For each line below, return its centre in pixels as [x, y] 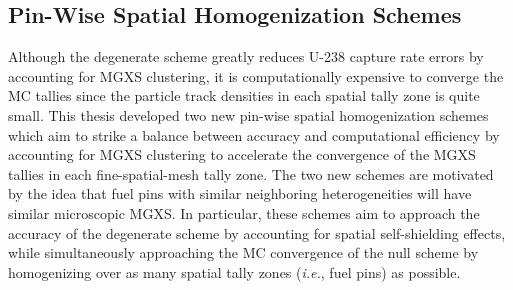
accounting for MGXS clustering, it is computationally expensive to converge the [256, 75]
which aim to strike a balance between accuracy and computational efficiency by [254, 134]
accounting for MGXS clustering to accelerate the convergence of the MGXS [242, 154]
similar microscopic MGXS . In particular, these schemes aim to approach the [244, 212]
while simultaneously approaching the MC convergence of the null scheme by [243, 252]
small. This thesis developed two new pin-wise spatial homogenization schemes [248, 114]
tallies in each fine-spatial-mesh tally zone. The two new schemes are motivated [251, 173]
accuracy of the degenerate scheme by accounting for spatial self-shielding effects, [257, 232]
